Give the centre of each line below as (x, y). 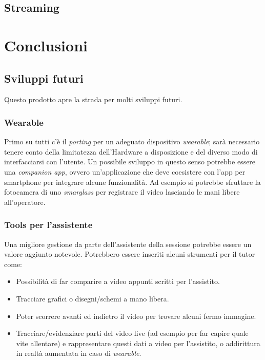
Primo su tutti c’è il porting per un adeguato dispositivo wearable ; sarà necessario (132, 141)
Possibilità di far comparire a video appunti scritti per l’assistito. (118, 281)
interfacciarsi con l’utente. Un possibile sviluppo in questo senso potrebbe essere (130, 162)
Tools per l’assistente (48, 225)
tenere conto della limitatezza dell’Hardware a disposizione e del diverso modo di (131, 151)
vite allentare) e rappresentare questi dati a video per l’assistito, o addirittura (138, 343)
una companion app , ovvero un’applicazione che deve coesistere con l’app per (125, 171)
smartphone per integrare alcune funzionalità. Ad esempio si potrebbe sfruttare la (132, 182)
